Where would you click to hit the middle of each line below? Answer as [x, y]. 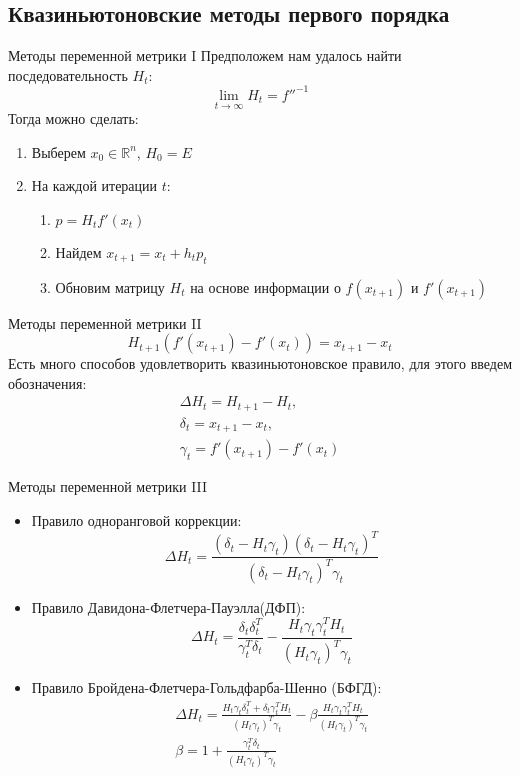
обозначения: [47, 382]
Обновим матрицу [110, 286]
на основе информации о [265, 286]
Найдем [78, 251]
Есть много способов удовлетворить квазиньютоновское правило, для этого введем [260, 363]
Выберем [58, 151]
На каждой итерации [94, 185]
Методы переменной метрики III [108, 486]
